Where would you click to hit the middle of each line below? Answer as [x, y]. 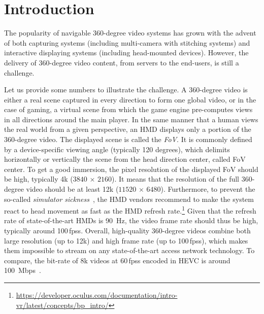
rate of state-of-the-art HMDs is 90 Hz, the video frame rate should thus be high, [131, 220]
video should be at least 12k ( [72, 189]
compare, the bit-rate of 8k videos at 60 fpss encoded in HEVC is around [117, 260]
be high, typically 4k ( [39, 179]
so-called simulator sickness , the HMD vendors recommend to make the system [129, 199]
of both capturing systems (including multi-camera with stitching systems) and [127, 42]
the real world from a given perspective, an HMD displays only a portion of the [128, 129]
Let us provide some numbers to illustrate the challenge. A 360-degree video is [126, 90]
